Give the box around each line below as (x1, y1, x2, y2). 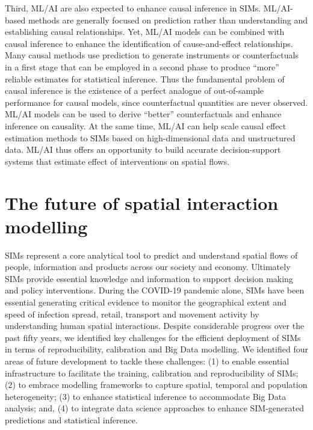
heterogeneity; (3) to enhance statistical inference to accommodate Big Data (5, 390, 287, 402)
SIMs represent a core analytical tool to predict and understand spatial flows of (5, 248, 298, 261)
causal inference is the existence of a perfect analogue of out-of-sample (5, 84, 264, 97)
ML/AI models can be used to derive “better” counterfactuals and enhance (5, 108, 282, 120)
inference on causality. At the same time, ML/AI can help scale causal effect (5, 119, 287, 132)
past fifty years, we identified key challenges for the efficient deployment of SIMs (5, 331, 301, 343)
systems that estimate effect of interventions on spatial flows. (5, 155, 230, 167)
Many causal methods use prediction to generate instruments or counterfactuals (5, 49, 299, 61)
